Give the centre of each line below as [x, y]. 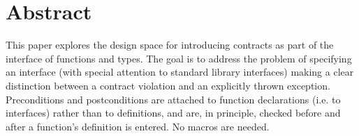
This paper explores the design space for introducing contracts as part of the [170, 45]
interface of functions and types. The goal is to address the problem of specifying [179, 58]
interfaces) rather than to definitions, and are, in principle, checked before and [173, 113]
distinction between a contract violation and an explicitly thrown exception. [168, 85]
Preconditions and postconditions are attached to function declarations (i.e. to [173, 99]
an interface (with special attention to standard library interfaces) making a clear [180, 72]
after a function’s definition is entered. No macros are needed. [138, 126]
